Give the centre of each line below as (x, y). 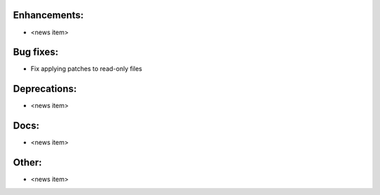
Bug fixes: (36, 52)
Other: (27, 162)
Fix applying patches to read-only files (86, 69)
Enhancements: (49, 15)
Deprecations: (45, 89)
